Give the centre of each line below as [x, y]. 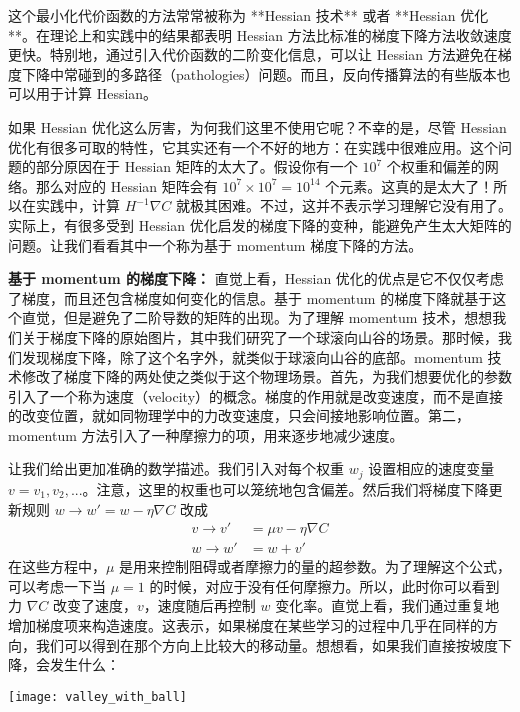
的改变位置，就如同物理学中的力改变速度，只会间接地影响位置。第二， [239, 415]
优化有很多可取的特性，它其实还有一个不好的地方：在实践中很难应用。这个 [253, 146]
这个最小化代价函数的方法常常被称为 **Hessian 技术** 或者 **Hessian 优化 [248, 15]
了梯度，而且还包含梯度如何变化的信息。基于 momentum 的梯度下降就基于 [250, 297]
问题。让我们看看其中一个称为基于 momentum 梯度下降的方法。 [215, 244]
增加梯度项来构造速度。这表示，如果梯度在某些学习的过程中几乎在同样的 [246, 624]
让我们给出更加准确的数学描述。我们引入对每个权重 [176, 468]
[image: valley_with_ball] [97, 696]
